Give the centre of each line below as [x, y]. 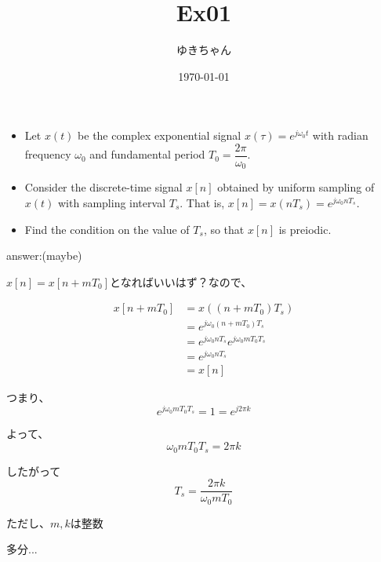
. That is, [202, 203]
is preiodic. [305, 229]
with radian [340, 135]
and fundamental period [147, 154]
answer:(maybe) [44, 255]
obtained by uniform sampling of [296, 187]
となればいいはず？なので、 [181, 281]
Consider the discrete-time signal [103, 187]
